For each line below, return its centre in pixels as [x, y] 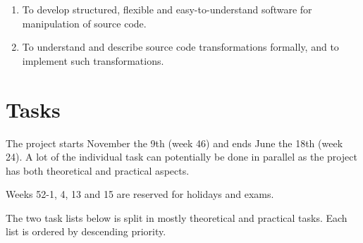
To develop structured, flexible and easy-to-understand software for [167, 9]
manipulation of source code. [84, 23]
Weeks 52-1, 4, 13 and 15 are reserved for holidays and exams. [140, 194]
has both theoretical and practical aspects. [98, 170]
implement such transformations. [93, 60]
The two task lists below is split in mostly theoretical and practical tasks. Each [177, 217]
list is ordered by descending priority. [86, 231]
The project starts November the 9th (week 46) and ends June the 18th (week [174, 143]
